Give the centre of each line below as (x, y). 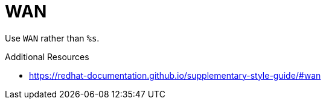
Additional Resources (47, 57)
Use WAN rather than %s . (52, 38)
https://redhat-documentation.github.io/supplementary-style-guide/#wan (175, 75)
